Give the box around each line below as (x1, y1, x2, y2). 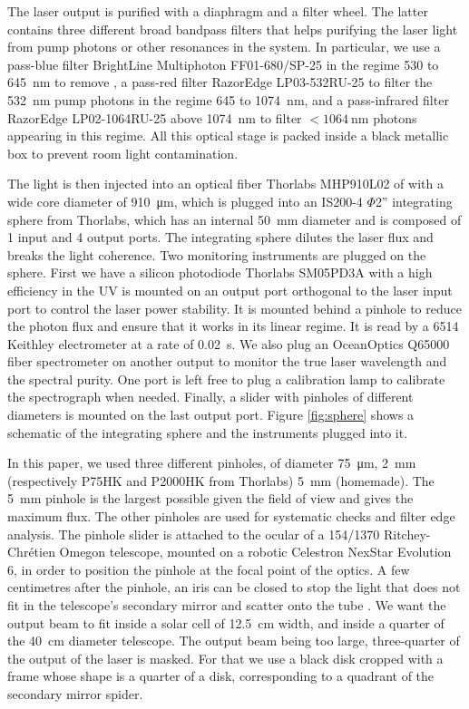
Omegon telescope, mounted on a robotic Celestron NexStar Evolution (59, 542, 452, 561)
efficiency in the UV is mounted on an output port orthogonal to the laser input (7, 280, 453, 299)
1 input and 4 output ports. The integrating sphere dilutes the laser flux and (7, 228, 434, 247)
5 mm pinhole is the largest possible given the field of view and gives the (7, 489, 414, 508)
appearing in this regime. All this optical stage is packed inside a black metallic (7, 126, 449, 145)
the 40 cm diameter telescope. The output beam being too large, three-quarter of (7, 631, 460, 650)
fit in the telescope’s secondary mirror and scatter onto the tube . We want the (7, 596, 446, 614)
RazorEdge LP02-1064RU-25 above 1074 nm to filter (7, 108, 302, 127)
